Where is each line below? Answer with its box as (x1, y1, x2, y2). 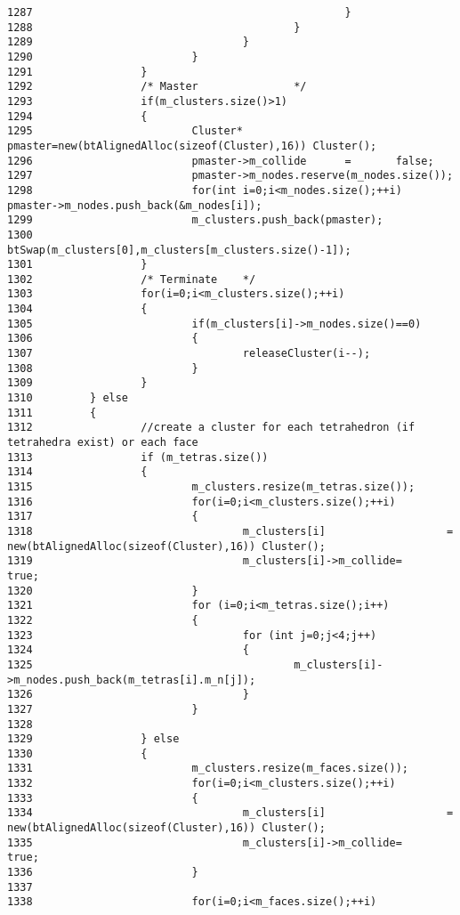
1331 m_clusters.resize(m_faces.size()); (7, 762, 409, 775)
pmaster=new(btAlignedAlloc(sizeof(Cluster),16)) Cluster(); (7, 139, 377, 152)
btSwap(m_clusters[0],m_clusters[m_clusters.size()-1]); (7, 243, 351, 256)
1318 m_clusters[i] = (7, 524, 454, 538)
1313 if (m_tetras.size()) (7, 450, 269, 464)
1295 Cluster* (7, 125, 243, 138)
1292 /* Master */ (7, 80, 307, 93)
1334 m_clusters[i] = (7, 806, 454, 820)
